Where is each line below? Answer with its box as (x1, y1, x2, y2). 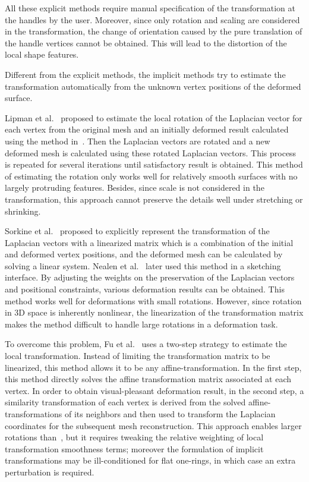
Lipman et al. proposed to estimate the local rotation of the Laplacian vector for (5, 111, 302, 124)
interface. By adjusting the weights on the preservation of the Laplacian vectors (5, 271, 295, 283)
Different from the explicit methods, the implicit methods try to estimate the (5, 68, 286, 80)
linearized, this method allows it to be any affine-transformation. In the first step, (5, 361, 302, 373)
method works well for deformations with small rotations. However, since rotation (5, 294, 302, 307)
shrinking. (5, 204, 41, 217)
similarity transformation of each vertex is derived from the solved (5, 396, 246, 408)
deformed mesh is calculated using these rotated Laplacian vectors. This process (5, 146, 297, 159)
